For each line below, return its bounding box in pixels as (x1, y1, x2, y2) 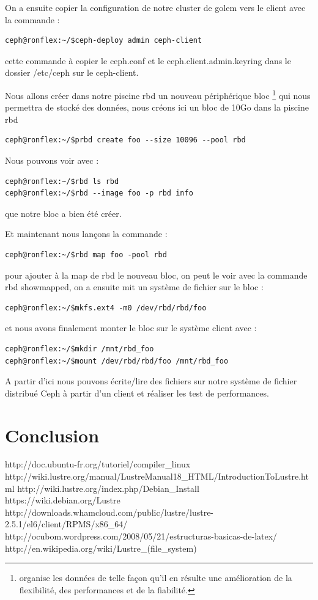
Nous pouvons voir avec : (5, 154, 99, 166)
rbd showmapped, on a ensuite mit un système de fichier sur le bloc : (5, 280, 264, 293)
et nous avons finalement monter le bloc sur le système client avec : (5, 321, 257, 334)
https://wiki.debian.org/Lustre (5, 494, 120, 507)
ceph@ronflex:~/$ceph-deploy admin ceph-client (5, 36, 202, 45)
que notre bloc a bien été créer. (5, 207, 122, 219)
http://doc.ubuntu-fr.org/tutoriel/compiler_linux (5, 458, 191, 470)
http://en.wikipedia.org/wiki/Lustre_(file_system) (5, 541, 197, 554)
